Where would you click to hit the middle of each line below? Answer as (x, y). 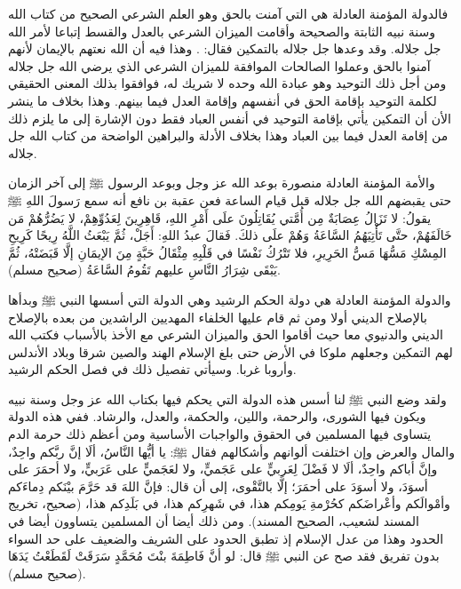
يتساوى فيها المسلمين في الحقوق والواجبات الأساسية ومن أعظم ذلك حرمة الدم (220, 434)
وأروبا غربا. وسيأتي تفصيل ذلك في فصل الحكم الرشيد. (152, 369)
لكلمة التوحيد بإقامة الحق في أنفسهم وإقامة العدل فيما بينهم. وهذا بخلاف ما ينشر (223, 100)
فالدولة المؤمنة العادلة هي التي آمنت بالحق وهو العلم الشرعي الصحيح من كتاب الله (228, 13)
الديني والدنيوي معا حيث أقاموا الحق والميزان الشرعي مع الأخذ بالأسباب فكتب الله (226, 334)
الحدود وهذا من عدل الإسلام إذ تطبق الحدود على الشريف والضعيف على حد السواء (226, 538)
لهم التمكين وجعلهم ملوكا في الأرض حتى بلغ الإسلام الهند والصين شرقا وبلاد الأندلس (230, 351)
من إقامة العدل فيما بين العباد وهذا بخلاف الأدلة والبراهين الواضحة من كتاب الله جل (228, 135)
